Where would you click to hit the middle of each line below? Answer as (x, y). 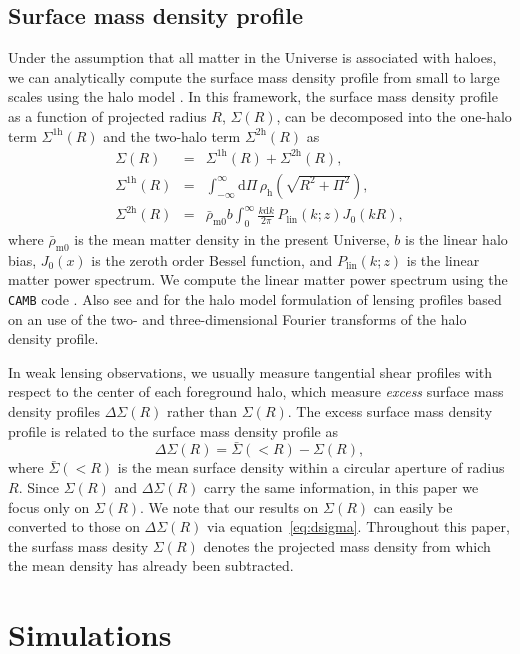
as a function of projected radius (107, 115)
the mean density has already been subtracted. (151, 565)
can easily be (413, 506)
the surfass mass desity (78, 545)
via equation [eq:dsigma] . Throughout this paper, (358, 526)
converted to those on (74, 526)
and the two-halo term (172, 135)
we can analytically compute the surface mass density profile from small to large (254, 76)
